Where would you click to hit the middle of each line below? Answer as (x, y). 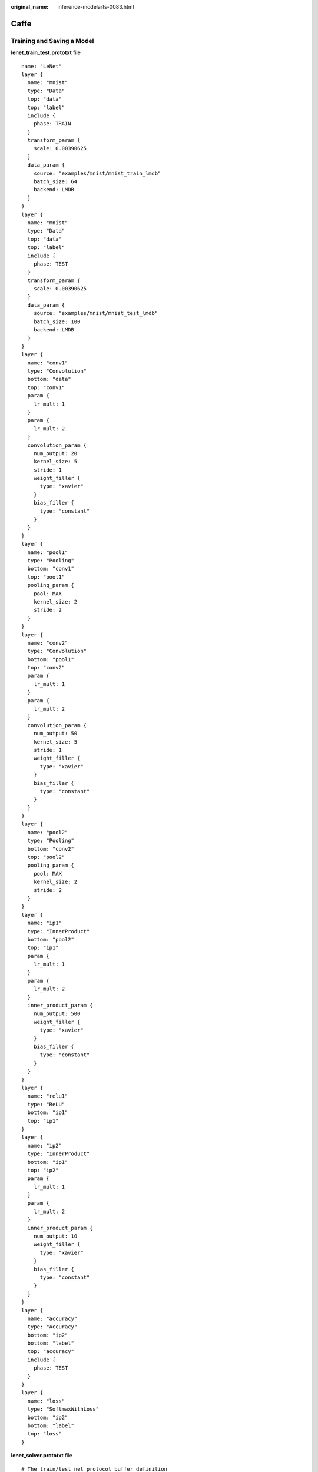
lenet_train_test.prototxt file (46, 52)
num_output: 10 (55, 1236)
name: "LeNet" (42, 66)
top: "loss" (44, 1434)
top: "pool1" (46, 577)
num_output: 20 (55, 453)
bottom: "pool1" (51, 659)
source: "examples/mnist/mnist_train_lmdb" (97, 173)
